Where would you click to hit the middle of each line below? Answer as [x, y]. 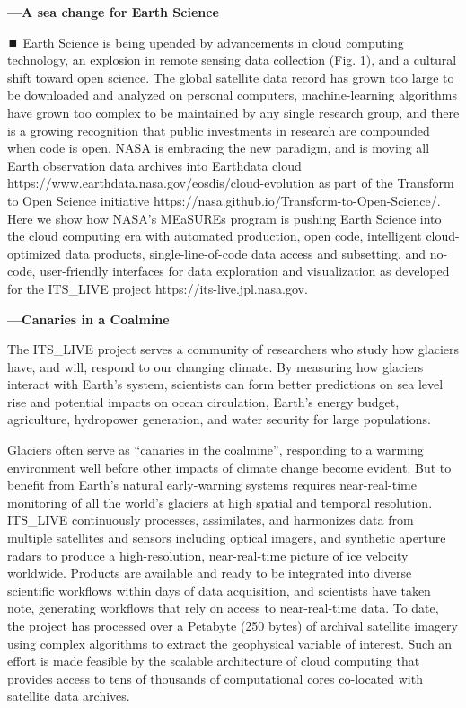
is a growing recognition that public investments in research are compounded [219, 130]
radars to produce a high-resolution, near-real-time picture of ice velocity [208, 555]
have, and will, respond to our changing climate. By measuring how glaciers [215, 366]
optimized [34, 253]
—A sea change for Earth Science [113, 12]
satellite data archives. [69, 696]
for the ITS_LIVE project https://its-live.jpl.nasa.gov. [158, 288]
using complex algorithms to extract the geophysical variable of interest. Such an [230, 643]
